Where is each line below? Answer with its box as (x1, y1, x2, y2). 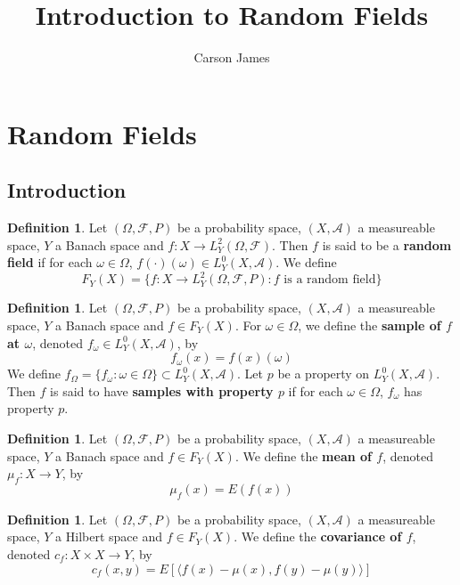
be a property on (277, 364, 370, 383)
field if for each (7, 253, 93, 272)
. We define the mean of (234, 446, 372, 465)
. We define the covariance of (234, 527, 402, 546)
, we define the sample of (298, 315, 441, 334)
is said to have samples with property (50, 381, 274, 400)
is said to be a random (322, 235, 452, 254)
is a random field (283, 273, 376, 287)
